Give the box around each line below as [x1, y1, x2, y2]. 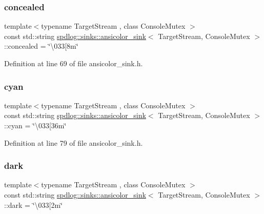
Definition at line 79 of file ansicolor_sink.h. [4, 137, 143, 148]
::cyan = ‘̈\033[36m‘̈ [4, 120, 67, 130]
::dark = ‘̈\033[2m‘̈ [4, 199, 63, 210]
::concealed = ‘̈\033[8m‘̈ [4, 41, 78, 51]
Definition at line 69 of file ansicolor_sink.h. [4, 58, 143, 68]
